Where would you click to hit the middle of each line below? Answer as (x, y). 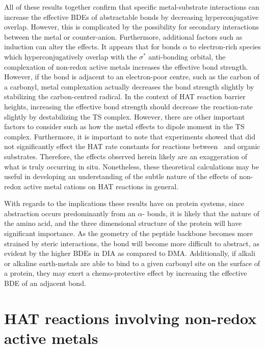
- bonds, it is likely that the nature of (201, 213)
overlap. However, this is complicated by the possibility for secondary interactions (131, 27)
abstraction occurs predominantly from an (70, 213)
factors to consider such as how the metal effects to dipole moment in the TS (124, 126)
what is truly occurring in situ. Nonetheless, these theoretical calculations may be (131, 166)
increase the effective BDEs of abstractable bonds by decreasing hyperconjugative (131, 17)
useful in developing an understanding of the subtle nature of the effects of (121, 176)
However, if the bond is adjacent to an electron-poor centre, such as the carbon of (132, 77)
